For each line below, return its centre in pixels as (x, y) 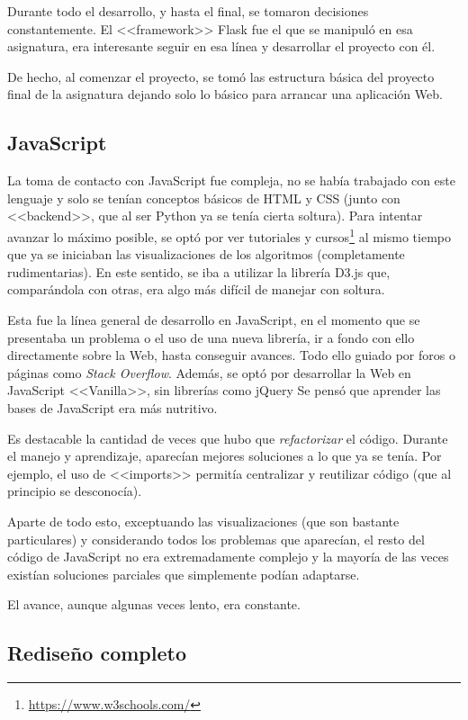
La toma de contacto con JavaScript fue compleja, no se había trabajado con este (231, 180)
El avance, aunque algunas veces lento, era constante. (154, 604)
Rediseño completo (97, 653)
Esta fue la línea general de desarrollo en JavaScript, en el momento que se (214, 319)
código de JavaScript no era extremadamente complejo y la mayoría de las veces (228, 557)
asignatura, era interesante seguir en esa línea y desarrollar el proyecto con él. (221, 46)
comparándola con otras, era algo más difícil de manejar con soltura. (196, 289)
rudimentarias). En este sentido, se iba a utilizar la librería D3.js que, (199, 271)
